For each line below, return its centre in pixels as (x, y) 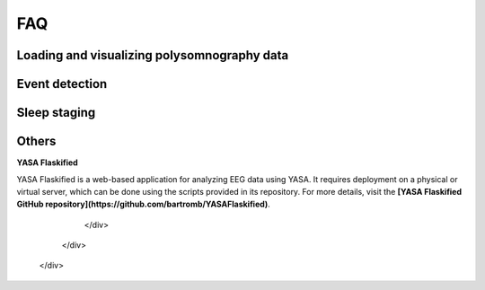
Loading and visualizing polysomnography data (153, 55)
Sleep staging (56, 113)
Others (36, 141)
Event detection (62, 84)
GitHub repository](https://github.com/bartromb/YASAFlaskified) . (144, 204)
